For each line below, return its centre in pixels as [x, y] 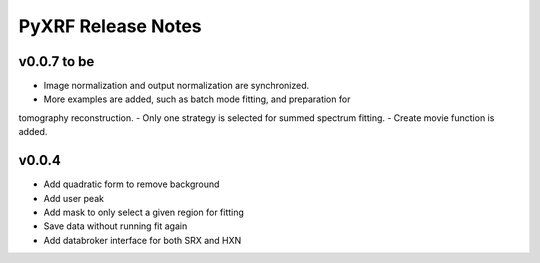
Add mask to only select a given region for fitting [144, 212]
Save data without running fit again [115, 226]
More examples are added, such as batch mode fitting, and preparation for [197, 99]
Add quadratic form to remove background [131, 184]
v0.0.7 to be [56, 61]
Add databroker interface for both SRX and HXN [142, 240]
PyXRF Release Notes [110, 26]
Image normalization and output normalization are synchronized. [176, 86]
